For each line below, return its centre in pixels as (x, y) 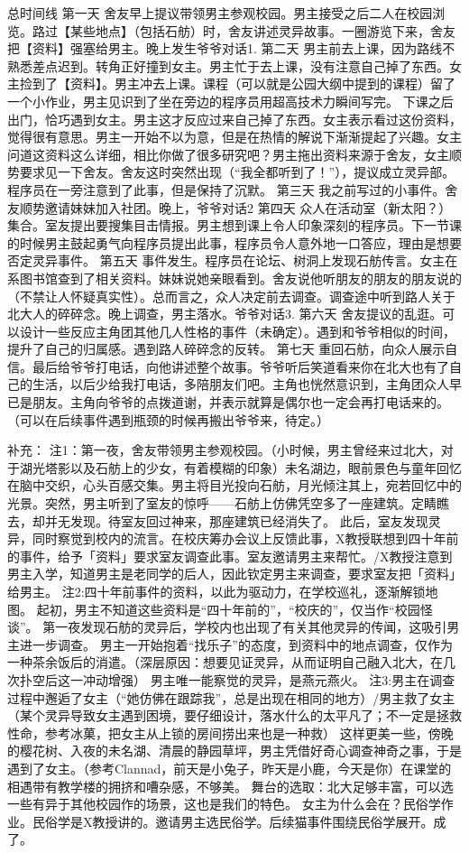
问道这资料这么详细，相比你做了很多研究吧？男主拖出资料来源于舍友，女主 (228, 154)
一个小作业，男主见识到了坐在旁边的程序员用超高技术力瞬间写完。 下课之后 (230, 101)
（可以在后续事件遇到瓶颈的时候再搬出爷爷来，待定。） (168, 419)
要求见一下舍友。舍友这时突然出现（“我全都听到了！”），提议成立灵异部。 (237, 172)
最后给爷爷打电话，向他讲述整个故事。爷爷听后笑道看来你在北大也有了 (240, 366)
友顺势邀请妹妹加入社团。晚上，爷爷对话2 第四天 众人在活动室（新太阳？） (230, 207)
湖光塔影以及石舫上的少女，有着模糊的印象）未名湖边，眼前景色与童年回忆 (240, 467)
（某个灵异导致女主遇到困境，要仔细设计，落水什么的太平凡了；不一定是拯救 (234, 715)
